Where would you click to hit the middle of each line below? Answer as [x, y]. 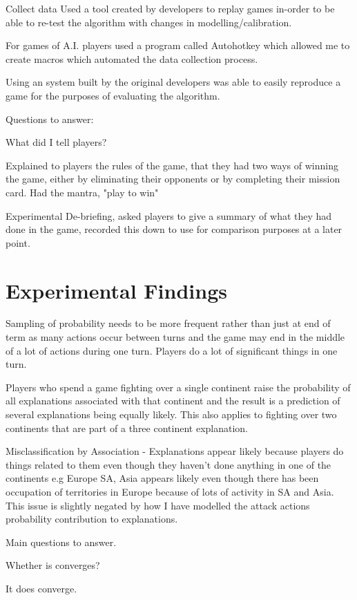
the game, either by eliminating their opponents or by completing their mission [173, 179]
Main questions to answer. [61, 542]
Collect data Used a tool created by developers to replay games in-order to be [170, 8]
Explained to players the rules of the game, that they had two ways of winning [172, 165]
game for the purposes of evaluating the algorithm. [113, 95]
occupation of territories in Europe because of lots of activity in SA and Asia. [170, 491]
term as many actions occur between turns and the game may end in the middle [175, 337]
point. [18, 242]
